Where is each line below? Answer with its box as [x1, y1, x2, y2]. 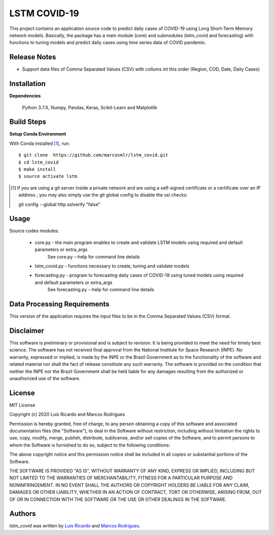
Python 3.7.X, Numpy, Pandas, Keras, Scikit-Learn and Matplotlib [22, 104, 157, 110]
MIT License [9, 402, 36, 408]
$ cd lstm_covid [18, 159, 59, 165]
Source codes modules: [9, 228, 59, 234]
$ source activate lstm [18, 173, 78, 179]
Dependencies [9, 93, 41, 99]
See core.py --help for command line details [47, 254, 140, 260]
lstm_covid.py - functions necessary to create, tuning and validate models [35, 263, 190, 269]
